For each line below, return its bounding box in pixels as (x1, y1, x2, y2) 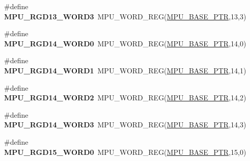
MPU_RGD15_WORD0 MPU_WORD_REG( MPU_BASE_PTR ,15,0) (4, 146, 246, 157)
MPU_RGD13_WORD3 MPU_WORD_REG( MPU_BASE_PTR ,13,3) (4, 11, 246, 21)
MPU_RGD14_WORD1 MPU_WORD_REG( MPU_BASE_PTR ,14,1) (4, 65, 246, 75)
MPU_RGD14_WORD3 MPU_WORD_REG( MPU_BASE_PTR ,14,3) (4, 119, 246, 130)
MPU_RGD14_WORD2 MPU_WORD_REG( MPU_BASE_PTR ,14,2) (4, 92, 246, 103)
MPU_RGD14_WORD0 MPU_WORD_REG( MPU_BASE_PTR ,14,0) (4, 38, 246, 48)
